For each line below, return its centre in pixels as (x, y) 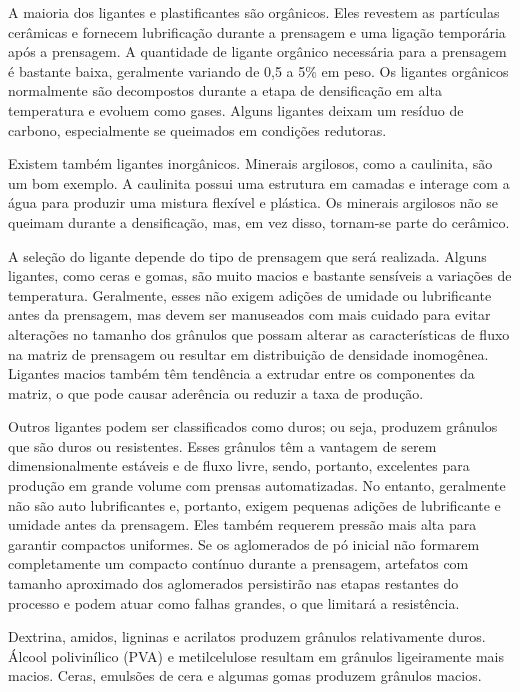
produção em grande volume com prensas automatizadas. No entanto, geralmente (257, 485)
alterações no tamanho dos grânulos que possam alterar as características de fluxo (259, 333)
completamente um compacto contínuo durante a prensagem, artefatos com (238, 563)
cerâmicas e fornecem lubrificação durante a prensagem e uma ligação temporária (257, 31)
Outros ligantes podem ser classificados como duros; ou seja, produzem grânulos (253, 426)
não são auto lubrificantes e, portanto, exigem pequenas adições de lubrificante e (254, 504)
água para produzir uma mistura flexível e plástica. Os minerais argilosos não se (253, 202)
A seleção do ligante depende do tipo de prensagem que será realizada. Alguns (247, 255)
